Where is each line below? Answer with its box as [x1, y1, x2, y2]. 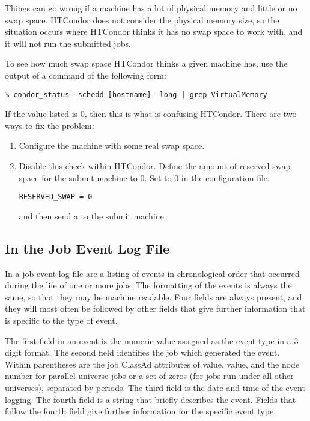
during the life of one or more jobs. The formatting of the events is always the [5, 279, 292, 291]
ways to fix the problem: [5, 119, 94, 131]
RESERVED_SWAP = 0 [19, 193, 93, 202]
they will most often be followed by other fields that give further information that [5, 302, 306, 315]
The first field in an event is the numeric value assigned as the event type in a [5, 334, 291, 347]
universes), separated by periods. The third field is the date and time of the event [5, 381, 305, 393]
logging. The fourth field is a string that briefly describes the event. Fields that [5, 393, 296, 405]
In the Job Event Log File [5, 239, 170, 257]
